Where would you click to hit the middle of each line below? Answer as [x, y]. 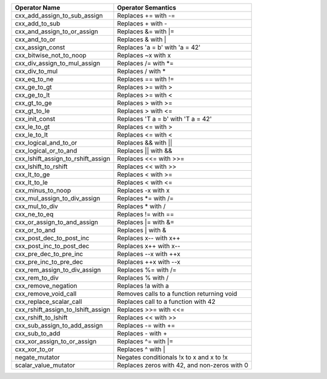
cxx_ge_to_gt [33, 87]
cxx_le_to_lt [31, 135]
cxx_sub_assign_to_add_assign [59, 325]
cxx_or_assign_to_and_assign [57, 222]
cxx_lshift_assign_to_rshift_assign [62, 159]
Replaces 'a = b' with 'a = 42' [159, 47]
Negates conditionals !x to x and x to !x [173, 357]
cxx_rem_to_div [37, 278]
